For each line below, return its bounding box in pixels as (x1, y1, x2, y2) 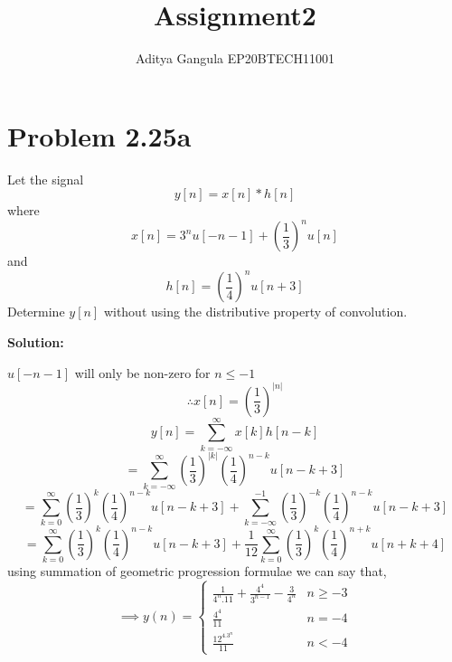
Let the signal (7, 169, 84, 188)
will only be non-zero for (74, 363, 211, 382)
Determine (7, 302, 65, 321)
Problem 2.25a (7, 117, 192, 154)
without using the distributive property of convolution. (103, 302, 408, 321)
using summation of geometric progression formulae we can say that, (7, 562, 387, 581)
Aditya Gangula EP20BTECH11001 (136, 49, 334, 68)
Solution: (7, 333, 64, 352)
